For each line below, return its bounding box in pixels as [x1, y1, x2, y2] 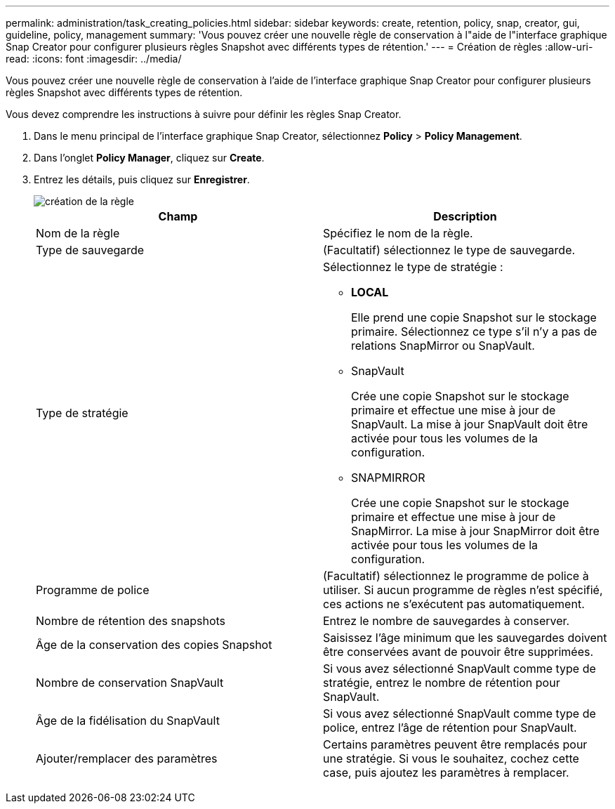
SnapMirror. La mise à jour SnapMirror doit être [351, 524, 600, 538]
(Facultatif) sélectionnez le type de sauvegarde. [323, 243, 576, 257]
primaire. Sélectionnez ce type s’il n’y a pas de [351, 324, 597, 338]
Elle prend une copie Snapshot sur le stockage [351, 310, 597, 324]
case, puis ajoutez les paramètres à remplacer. [323, 765, 569, 780]
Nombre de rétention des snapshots [36, 614, 226, 628]
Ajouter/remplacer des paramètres [36, 751, 218, 765]
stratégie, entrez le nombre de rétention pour [323, 676, 560, 690]
